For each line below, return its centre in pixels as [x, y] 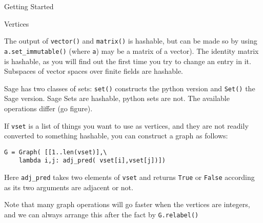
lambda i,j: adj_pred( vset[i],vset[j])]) [92, 161]
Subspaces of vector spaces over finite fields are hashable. [94, 71]
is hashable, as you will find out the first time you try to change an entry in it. [128, 61]
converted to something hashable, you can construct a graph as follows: [116, 136]
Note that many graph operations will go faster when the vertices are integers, [127, 204]
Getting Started [29, 6]
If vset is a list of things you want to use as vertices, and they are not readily [126, 125]
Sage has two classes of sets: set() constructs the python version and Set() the [130, 88]
